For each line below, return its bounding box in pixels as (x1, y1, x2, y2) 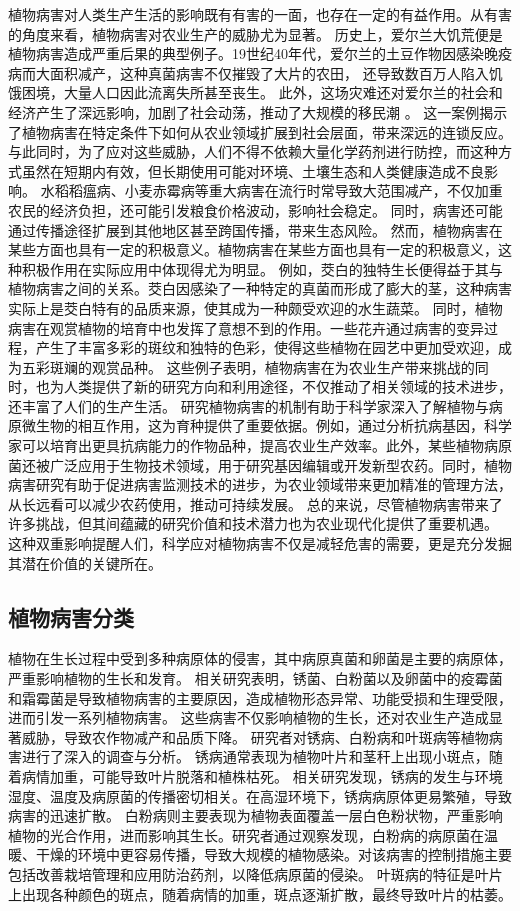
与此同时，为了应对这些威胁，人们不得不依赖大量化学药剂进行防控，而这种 (8, 141, 498, 162)
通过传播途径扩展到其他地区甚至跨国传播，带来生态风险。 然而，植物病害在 (8, 219, 503, 240)
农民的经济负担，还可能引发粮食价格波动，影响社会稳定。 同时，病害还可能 (8, 199, 503, 220)
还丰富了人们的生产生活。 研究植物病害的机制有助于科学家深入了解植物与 (8, 395, 489, 416)
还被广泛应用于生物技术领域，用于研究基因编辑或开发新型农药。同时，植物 (21, 454, 512, 475)
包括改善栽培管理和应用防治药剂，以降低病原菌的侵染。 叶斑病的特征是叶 (8, 863, 489, 884)
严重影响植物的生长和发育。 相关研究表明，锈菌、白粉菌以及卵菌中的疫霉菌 (8, 668, 503, 689)
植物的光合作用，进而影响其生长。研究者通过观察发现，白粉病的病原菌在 (8, 824, 484, 845)
